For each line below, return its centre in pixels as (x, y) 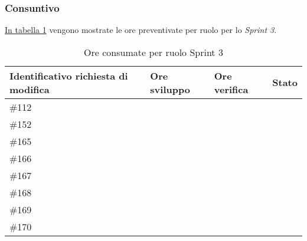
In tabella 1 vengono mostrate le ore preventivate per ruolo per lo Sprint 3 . (141, 30)
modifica (30, 89)
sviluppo (170, 89)
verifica (231, 89)
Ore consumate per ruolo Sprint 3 (153, 52)
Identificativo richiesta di (69, 75)
